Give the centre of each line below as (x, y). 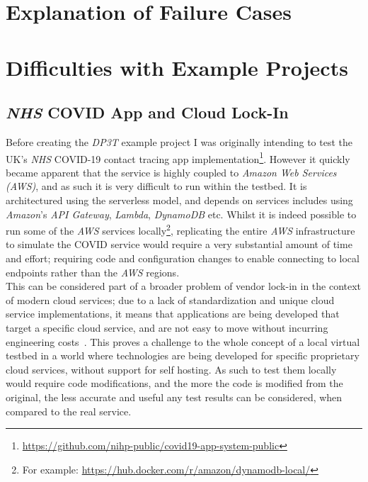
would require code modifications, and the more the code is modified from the (174, 383)
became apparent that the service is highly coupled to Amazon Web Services (171, 172)
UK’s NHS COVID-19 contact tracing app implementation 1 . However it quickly (178, 157)
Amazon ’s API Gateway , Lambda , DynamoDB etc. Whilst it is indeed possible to (181, 214)
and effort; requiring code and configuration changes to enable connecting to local (183, 258)
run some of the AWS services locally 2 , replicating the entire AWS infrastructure (180, 229)
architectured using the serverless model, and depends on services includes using (179, 200)
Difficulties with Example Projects (177, 67)
